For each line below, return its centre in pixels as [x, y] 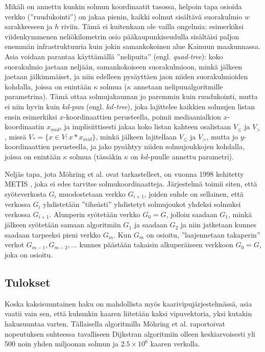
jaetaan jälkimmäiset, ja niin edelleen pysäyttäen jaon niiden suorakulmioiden [126, 76]
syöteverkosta [26, 193]
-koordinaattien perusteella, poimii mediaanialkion [142, 116]
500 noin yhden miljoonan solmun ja [62, 344]
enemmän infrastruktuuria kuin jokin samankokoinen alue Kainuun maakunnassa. [133, 46]
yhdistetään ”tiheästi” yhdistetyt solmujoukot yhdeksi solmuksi [142, 204]
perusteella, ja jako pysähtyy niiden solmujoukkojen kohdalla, [148, 146]
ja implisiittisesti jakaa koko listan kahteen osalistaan [148, 126]
